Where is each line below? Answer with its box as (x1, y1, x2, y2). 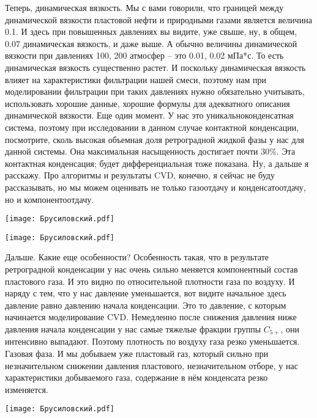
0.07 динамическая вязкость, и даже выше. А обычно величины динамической (5, 37, 297, 50)
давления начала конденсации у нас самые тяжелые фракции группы (5, 322, 261, 335)
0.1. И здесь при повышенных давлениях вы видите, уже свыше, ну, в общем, (5, 25, 297, 38)
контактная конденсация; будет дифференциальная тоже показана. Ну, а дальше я (5, 156, 309, 169)
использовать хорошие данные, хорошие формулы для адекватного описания (5, 97, 290, 109)
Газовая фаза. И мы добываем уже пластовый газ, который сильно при (5, 347, 269, 360)
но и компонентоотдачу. (5, 193, 94, 205)
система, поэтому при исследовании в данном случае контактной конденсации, (5, 120, 299, 133)
